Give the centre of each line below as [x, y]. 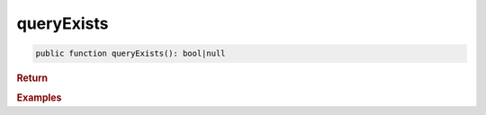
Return [32, 78]
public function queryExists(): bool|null [130, 53]
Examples [39, 98]
